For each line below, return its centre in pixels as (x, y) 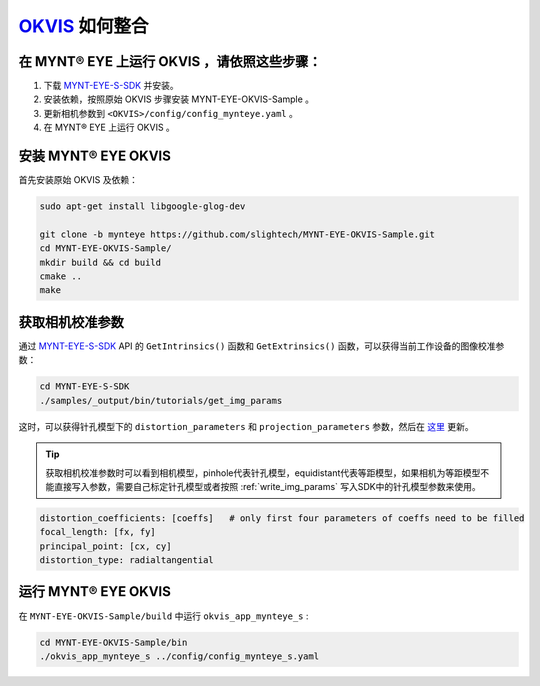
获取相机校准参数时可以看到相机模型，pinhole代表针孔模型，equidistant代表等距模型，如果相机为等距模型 (263, 472)
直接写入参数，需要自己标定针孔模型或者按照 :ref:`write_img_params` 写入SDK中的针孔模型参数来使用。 (267, 486)
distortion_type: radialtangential (126, 560)
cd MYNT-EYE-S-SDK (84, 386)
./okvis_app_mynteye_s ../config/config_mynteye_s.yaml (179, 656)
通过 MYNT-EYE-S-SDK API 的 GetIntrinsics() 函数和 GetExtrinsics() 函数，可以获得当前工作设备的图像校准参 (261, 346)
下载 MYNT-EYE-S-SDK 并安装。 (111, 86)
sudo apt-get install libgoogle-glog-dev (142, 206)
